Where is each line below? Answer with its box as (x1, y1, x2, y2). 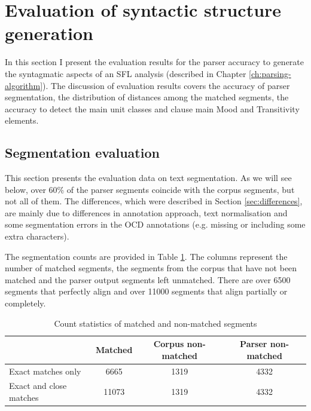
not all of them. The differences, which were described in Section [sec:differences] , (5, 195, 303, 207)
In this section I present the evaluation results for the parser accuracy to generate (5, 56, 304, 68)
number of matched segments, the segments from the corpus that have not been (5, 262, 297, 274)
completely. (5, 297, 46, 309)
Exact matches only (9, 364, 81, 377)
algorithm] (5, 79, 43, 91)
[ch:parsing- (249, 67, 291, 79)
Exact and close (9, 379, 67, 392)
